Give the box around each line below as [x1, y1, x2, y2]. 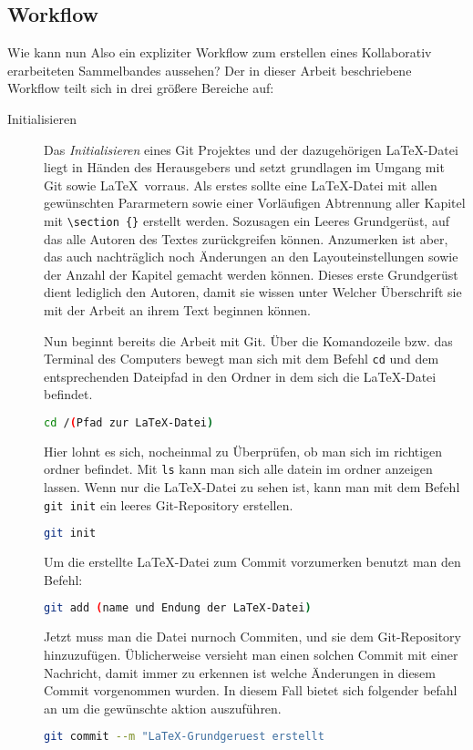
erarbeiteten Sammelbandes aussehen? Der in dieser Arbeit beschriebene [7, 60, 412, 79]
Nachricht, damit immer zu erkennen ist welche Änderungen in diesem [44, 663, 436, 682]
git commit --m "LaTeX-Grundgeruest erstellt [44, 730, 324, 744]
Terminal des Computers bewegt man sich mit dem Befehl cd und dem [44, 349, 439, 368]
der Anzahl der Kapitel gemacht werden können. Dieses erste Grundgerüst [44, 264, 458, 283]
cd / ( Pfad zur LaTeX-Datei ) [44, 416, 214, 430]
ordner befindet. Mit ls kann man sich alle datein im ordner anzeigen [44, 459, 433, 478]
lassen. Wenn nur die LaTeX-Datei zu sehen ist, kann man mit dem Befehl [44, 478, 460, 497]
